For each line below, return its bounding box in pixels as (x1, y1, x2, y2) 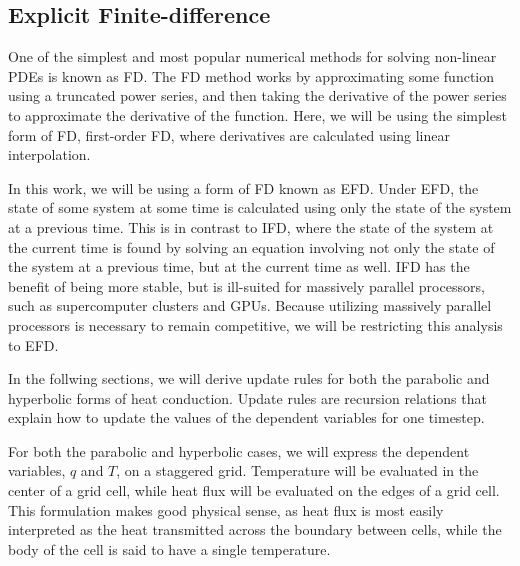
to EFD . (8, 334, 59, 355)
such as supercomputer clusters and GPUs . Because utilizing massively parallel (8, 295, 492, 316)
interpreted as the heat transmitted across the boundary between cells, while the (8, 519, 502, 540)
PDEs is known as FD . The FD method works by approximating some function (8, 65, 495, 86)
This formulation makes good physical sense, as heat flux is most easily (8, 499, 444, 520)
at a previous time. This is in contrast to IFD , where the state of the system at (8, 216, 494, 237)
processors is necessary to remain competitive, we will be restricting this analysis (8, 314, 503, 335)
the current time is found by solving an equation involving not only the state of (8, 236, 495, 257)
